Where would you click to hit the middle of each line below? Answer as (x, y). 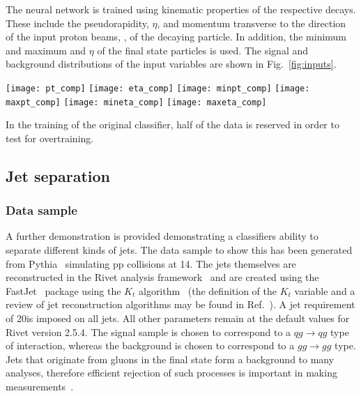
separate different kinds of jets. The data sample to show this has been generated (179, 250)
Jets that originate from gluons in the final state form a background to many (170, 359)
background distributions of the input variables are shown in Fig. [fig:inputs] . (171, 64)
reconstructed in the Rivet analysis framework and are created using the (162, 277)
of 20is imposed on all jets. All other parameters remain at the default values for (178, 318)
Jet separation (58, 175)
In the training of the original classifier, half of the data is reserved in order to (172, 124)
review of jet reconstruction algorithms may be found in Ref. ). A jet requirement (180, 304)
